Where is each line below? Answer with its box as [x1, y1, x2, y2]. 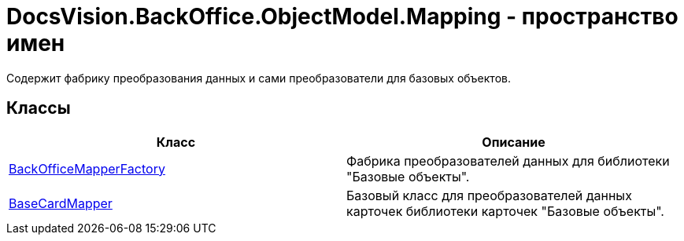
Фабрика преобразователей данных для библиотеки [346, 152, 670, 169]
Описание [482, 133, 545, 150]
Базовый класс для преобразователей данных [346, 187, 632, 203]
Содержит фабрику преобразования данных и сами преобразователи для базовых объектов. [6, 71, 511, 85]
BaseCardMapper [9, 195, 113, 211]
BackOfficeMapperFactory [9, 160, 165, 177]
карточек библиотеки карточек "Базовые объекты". [346, 203, 664, 219]
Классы [6, 98, 71, 119]
